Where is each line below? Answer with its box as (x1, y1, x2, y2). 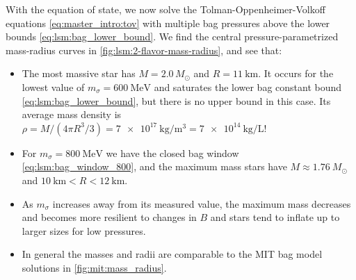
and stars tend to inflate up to (210, 210, 340, 224)
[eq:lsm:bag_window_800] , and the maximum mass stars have (22, 159, 287, 174)
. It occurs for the (258, 66, 334, 81)
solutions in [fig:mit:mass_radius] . (22, 260, 167, 274)
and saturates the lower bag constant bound (154, 79, 342, 94)
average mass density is (22, 107, 122, 122)
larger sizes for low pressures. (22, 223, 146, 238)
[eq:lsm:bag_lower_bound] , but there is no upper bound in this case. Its (22, 93, 331, 108)
